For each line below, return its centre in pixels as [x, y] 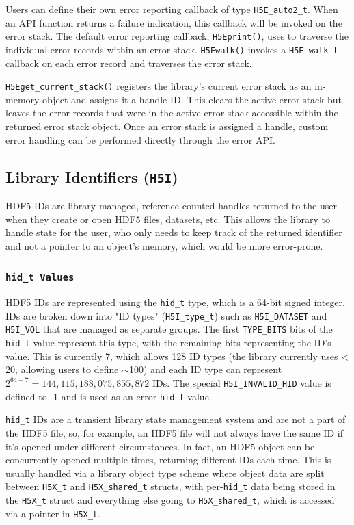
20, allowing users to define [62, 369]
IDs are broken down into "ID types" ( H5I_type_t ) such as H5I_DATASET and [166, 315]
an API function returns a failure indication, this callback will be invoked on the [174, 22]
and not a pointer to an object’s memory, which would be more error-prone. [164, 245]
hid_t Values [40, 278]
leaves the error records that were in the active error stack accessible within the [172, 113]
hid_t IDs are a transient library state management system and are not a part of [176, 419]
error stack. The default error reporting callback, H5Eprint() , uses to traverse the [177, 36]
